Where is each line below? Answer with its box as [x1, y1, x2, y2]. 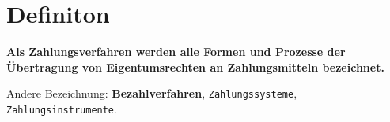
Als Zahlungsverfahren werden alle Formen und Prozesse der [6, 43, 346, 60]
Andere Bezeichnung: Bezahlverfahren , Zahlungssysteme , [6, 85, 297, 102]
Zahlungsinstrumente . [6, 100, 117, 116]
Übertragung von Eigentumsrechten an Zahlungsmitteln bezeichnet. [6, 58, 384, 75]
